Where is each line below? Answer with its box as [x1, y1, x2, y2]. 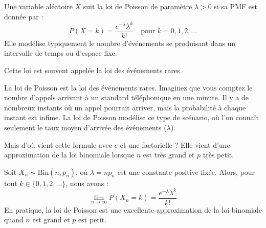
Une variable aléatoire [4, 1, 73, 11]
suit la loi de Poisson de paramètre [83, 1, 192, 11]
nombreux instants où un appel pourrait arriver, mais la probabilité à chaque [4, 102, 246, 112]
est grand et [32, 214, 70, 225]
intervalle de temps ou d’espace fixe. [4, 48, 117, 58]
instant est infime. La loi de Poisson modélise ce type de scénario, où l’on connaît [4, 112, 259, 123]
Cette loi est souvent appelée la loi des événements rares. [4, 64, 182, 75]
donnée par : [4, 11, 43, 21]
